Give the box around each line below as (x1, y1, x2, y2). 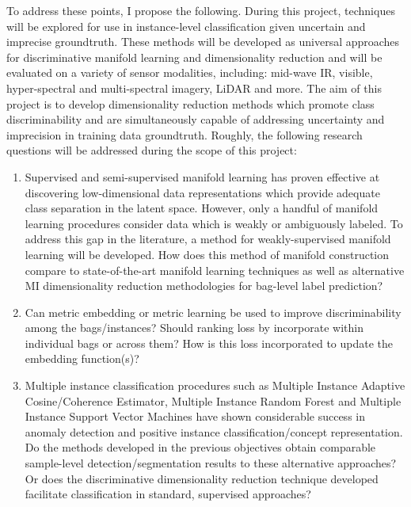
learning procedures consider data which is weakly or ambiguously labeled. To (25, 215, 403, 231)
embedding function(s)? (25, 350, 139, 367)
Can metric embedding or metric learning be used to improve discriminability (25, 303, 401, 320)
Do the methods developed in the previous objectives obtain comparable (25, 439, 376, 456)
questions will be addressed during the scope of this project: (6, 142, 297, 158)
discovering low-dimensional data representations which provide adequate (25, 184, 380, 200)
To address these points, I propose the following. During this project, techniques (6, 2, 395, 18)
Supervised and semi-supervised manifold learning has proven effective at (25, 168, 380, 185)
